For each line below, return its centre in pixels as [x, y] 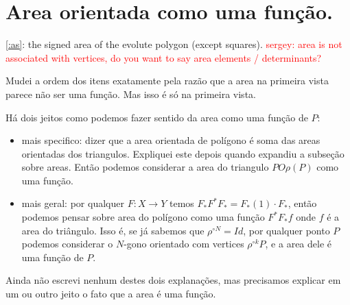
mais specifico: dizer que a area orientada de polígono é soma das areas [171, 140]
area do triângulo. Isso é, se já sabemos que [113, 230]
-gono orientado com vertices [184, 244]
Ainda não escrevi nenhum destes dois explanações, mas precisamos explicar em [173, 280]
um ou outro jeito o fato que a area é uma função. [111, 294]
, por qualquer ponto [287, 230]
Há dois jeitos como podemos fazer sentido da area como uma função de [157, 117]
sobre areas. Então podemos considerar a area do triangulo [145, 167]
